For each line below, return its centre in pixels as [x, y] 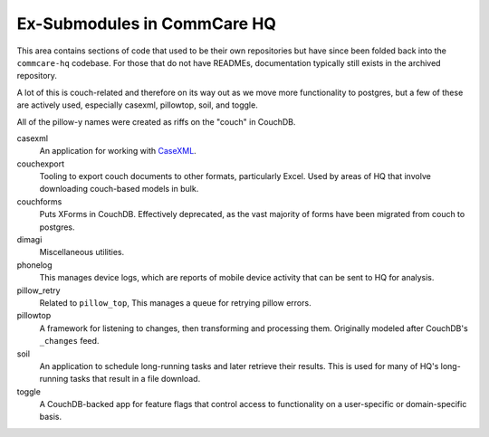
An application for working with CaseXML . [118, 151]
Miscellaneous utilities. [82, 252]
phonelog [35, 265]
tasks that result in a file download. [135, 379]
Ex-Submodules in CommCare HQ [146, 24]
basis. [51, 417]
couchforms [39, 201]
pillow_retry [38, 290]
